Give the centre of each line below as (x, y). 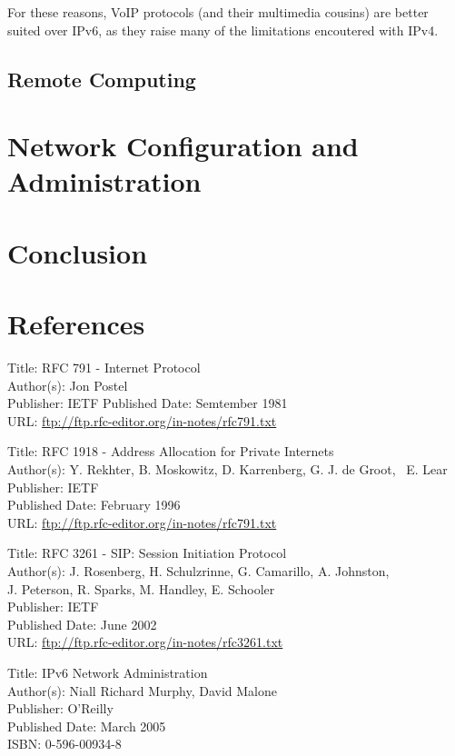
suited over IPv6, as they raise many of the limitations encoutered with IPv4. (223, 30)
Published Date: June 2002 (82, 624)
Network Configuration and (183, 146)
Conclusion (78, 252)
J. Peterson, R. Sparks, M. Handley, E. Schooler (141, 588)
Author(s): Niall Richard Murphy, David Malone (142, 690)
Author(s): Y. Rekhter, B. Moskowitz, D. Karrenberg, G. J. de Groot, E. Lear (227, 469)
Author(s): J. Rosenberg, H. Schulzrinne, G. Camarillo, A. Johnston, (198, 570)
